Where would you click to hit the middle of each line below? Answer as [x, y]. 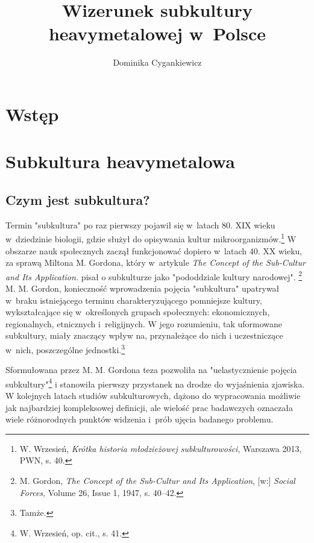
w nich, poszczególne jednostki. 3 [65, 348]
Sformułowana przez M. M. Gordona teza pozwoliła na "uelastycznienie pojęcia [151, 370]
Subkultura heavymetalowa [120, 161]
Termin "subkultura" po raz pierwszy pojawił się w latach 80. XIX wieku [140, 224]
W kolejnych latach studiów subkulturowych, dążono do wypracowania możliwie [153, 396]
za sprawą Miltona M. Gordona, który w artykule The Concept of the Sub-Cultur [155, 262]
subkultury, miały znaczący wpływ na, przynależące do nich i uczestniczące [144, 335]
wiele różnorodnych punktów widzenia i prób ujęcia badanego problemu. [140, 419]
